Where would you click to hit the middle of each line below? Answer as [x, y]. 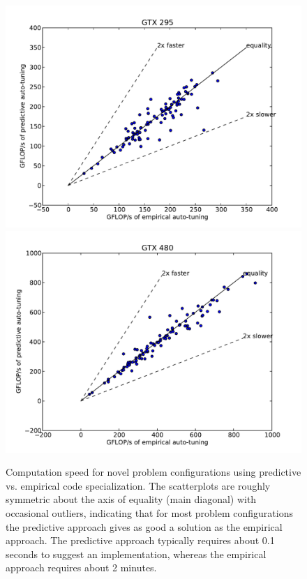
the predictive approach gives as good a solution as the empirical [144, 526]
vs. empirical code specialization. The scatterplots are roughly [138, 485]
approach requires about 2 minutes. [81, 567]
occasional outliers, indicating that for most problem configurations [149, 512]
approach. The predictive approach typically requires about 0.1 [140, 540]
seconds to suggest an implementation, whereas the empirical [136, 554]
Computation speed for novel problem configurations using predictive [153, 472]
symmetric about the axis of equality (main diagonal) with [131, 499]
